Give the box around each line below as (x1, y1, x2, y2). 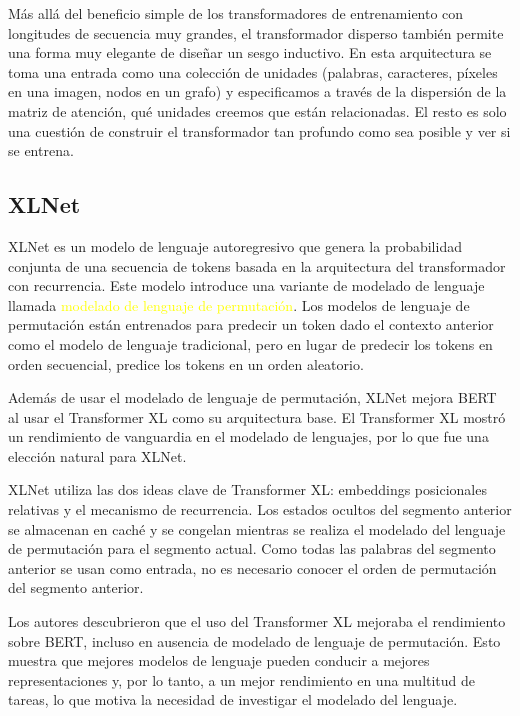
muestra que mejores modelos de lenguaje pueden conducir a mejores (8, 650, 430, 671)
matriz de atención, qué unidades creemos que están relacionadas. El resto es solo (8, 100, 507, 121)
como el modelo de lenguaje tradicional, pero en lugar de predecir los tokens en (8, 333, 493, 354)
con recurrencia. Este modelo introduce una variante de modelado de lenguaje (8, 275, 485, 296)
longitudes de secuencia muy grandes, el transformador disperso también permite (8, 22, 504, 43)
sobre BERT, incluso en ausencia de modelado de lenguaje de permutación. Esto (8, 630, 501, 651)
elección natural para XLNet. (8, 445, 187, 466)
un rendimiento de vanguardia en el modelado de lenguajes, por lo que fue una (8, 426, 489, 447)
